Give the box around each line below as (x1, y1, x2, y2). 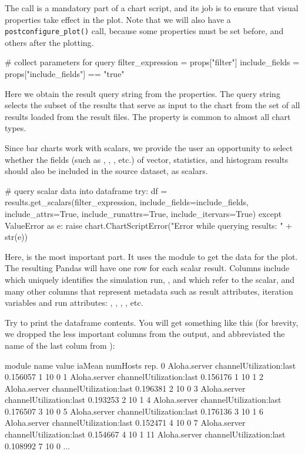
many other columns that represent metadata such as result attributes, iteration (5, 285, 293, 297)
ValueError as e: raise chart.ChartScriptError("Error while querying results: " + (5, 219, 293, 231)
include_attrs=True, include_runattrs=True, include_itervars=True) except (5, 207, 282, 219)
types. (5, 122, 26, 134)
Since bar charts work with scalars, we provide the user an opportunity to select (5, 142, 293, 153)
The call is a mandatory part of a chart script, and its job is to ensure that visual (5, 2, 299, 14)
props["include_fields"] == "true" (5, 68, 125, 80)
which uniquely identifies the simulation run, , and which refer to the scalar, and (5, 273, 295, 285)
